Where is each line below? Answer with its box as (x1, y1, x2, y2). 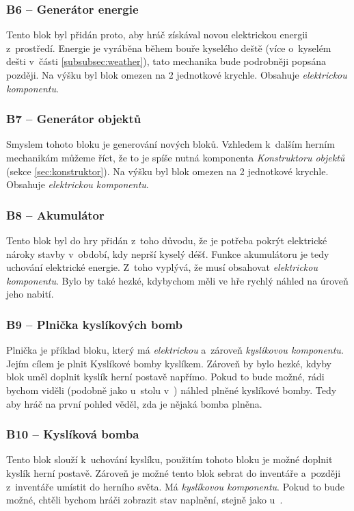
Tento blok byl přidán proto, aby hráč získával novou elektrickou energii (6, 27, 308, 42)
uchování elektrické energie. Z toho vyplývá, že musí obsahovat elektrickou (6, 260, 318, 274)
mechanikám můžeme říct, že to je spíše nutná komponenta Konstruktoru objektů (6, 150, 345, 164)
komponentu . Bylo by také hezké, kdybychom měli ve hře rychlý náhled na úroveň (6, 273, 349, 287)
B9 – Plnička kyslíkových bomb (6, 315, 183, 332)
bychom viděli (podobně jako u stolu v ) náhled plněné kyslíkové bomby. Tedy (6, 382, 337, 397)
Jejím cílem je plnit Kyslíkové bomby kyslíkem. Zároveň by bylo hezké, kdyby (6, 356, 331, 370)
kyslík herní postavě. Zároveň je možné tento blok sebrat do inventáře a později (6, 465, 341, 480)
